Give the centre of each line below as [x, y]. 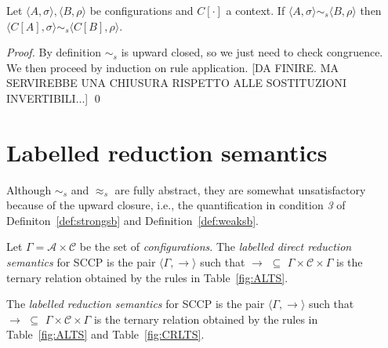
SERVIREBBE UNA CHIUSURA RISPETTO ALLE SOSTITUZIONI [177, 83]
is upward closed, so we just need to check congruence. [252, 52]
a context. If [256, 10]
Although [29, 189]
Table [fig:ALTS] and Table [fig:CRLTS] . [105, 334]
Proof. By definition [54, 52]
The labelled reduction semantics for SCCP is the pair [136, 304]
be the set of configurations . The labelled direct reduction [216, 246]
